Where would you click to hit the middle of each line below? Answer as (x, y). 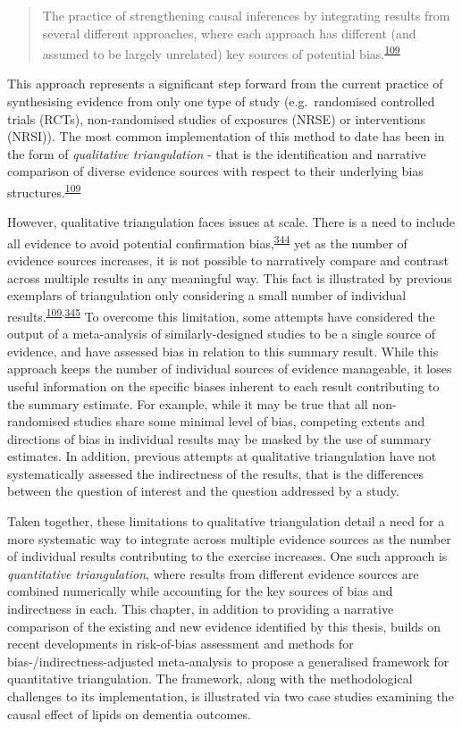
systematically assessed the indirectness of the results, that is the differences (216, 473)
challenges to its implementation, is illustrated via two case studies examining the (231, 696)
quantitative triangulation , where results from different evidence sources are (213, 573)
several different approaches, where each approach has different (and (229, 33)
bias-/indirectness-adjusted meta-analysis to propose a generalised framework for (228, 661)
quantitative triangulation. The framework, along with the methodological (210, 679)
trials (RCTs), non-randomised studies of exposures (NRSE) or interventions (217, 118)
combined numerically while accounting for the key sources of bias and (200, 591)
